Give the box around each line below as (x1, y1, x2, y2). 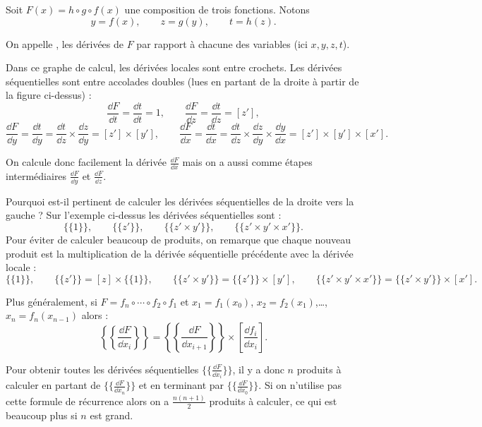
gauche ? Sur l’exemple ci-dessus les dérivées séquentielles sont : (6, 208, 282, 222)
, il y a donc (232, 361, 284, 376)
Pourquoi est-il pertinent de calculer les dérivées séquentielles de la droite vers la (6, 193, 354, 208)
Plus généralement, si (6, 294, 97, 308)
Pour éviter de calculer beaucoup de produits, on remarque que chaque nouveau (6, 231, 351, 246)
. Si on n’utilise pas (258, 378, 342, 392)
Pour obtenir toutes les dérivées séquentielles (6, 361, 199, 376)
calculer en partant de (6, 378, 101, 392)
